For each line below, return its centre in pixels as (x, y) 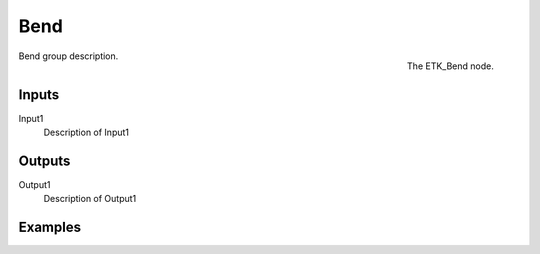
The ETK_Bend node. (450, 66)
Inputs (39, 94)
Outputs (44, 160)
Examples (50, 227)
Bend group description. (68, 56)
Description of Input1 (86, 132)
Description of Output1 (90, 199)
